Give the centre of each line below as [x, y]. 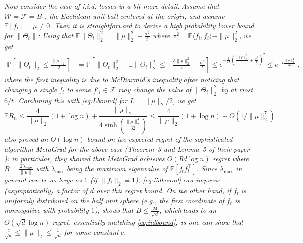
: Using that [55, 35]
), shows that [114, 210]
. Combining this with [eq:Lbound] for [71, 100]
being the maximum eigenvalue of [117, 168]
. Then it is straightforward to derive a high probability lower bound [152, 26]
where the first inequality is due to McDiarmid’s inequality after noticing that [122, 80]
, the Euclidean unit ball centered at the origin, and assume [134, 16]
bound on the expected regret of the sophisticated [160, 139]
